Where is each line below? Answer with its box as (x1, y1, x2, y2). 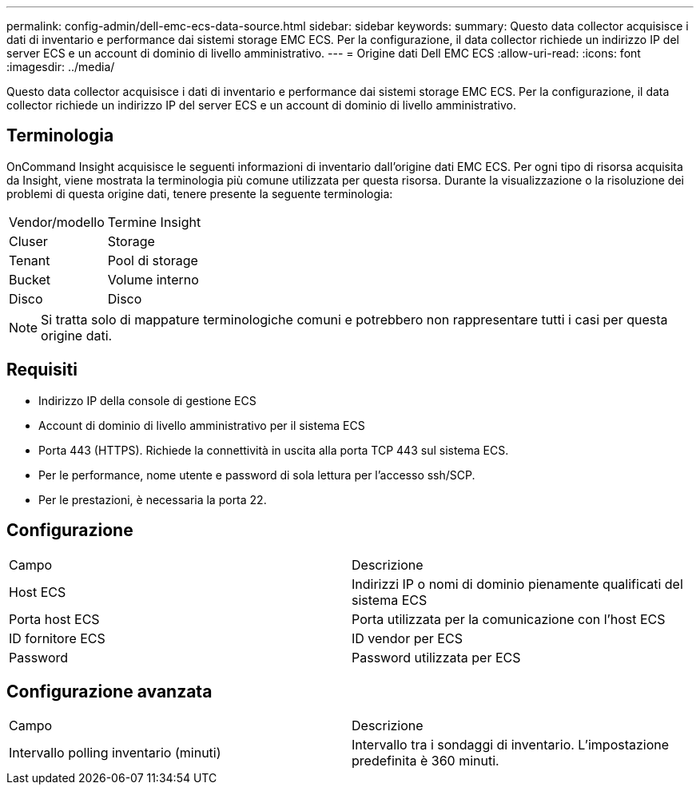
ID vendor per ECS (352, 630, 463, 646)
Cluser (9, 233, 48, 249)
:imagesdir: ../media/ (6, 60, 115, 74)
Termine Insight (107, 213, 201, 230)
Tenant (9, 252, 50, 268)
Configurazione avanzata (6, 681, 213, 702)
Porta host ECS (9, 610, 100, 627)
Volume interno (107, 271, 199, 288)
